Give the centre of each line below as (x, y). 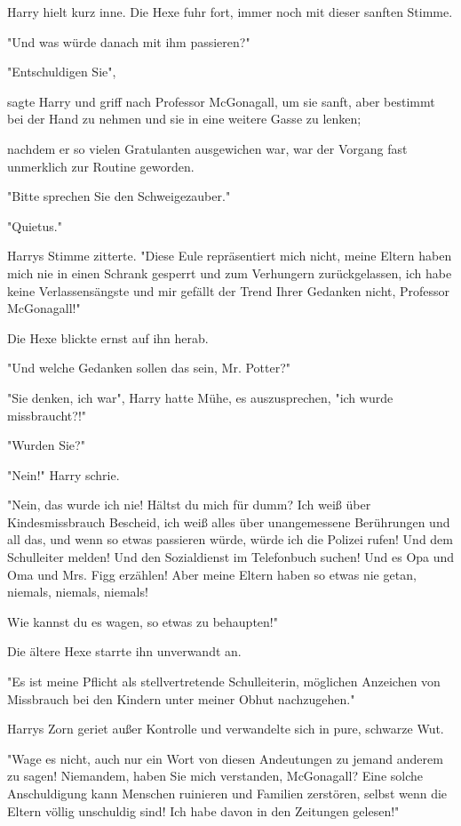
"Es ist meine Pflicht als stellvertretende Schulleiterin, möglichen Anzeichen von (224, 682)
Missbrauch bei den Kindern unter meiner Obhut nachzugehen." (181, 698)
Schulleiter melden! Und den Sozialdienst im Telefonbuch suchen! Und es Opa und (231, 557)
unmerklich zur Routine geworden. (101, 166)
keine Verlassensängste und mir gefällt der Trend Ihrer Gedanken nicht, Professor (229, 290)
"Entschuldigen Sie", (62, 72)
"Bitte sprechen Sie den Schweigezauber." (119, 196)
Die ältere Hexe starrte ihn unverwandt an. (124, 651)
